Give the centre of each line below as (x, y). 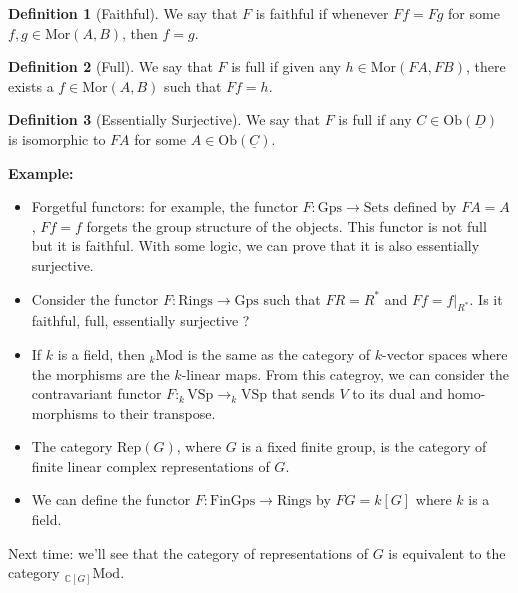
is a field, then (101, 353)
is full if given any (286, 66)
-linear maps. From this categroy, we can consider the (345, 373)
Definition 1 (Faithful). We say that (123, 13)
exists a (31, 85)
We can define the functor (111, 499)
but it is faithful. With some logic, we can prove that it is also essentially (255, 245)
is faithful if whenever (322, 13)
